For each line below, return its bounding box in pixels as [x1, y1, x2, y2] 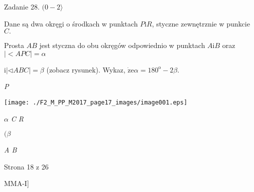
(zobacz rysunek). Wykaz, [46, 64, 125, 74]
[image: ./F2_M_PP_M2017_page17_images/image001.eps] [4, 98, 188, 106]
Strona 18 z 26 [4, 161, 49, 171]
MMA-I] [4, 178, 29, 188]
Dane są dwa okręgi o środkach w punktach [4, 18, 138, 28]
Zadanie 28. [4, 1, 40, 11]
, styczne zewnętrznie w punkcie [152, 18, 250, 28]
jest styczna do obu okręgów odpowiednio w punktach [39, 40, 205, 50]
